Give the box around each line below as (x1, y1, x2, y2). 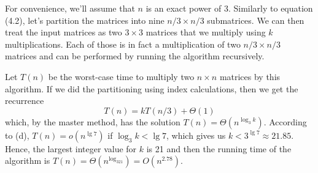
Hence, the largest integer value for (5, 142, 137, 155)
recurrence (5, 94, 44, 107)
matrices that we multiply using (145, 26, 266, 39)
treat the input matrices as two (5, 26, 122, 39)
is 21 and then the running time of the (146, 142, 292, 155)
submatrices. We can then (207, 13, 304, 26)
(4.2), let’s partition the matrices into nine (5, 13, 165, 26)
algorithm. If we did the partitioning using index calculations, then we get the (5, 82, 298, 95)
